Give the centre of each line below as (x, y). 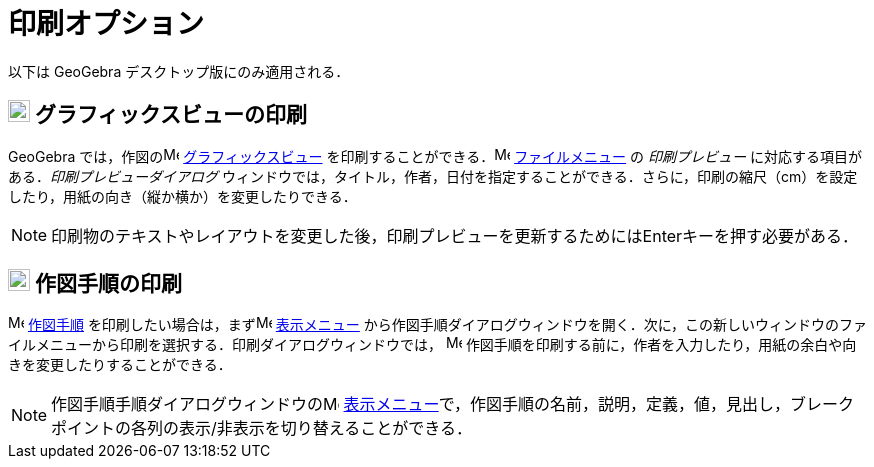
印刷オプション (106, 24)
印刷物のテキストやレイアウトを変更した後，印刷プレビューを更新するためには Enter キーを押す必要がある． (455, 235)
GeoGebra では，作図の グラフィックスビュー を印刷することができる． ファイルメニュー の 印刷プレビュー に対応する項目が (435, 156)
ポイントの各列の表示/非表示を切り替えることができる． (262, 428)
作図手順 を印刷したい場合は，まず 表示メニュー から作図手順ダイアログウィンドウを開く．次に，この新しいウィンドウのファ (447, 325)
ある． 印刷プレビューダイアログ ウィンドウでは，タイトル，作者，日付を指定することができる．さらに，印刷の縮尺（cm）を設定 (433, 176)
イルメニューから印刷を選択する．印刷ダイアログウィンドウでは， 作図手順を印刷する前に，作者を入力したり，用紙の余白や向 (432, 345)
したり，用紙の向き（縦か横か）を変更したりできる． (182, 196)
